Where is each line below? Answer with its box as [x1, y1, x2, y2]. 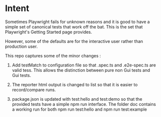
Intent [5, 3, 29, 14]
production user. [5, 43, 38, 49]
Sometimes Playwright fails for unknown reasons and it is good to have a [5, 19, 150, 25]
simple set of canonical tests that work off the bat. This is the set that [5, 24, 143, 29]
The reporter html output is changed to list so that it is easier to [12, 81, 138, 87]
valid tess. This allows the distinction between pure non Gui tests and [12, 67, 150, 73]
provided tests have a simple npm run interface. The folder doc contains [12, 101, 156, 107]
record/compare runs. [12, 87, 56, 92]
